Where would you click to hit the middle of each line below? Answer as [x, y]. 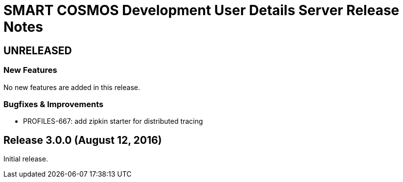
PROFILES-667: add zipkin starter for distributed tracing [113, 121]
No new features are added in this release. [72, 87]
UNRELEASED [38, 50]
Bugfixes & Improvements [54, 104]
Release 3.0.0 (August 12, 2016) [83, 140]
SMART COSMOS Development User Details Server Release [201, 10]
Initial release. [26, 159]
